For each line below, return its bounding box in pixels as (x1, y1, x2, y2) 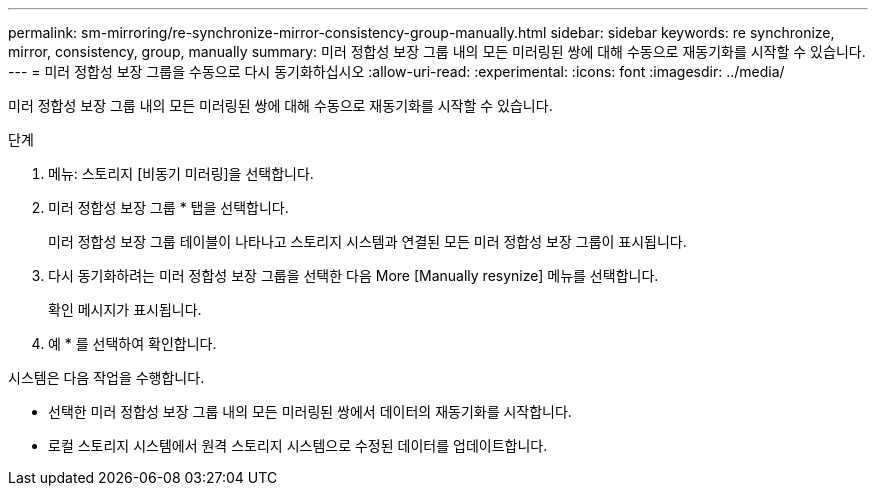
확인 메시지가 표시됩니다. (48, 301, 202, 318)
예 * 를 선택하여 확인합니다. (48, 335, 217, 352)
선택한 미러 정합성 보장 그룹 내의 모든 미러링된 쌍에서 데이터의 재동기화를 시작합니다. (48, 403, 572, 420)
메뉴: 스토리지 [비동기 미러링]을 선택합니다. (48, 165, 314, 182)
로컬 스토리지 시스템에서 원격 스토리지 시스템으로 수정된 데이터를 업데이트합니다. (48, 437, 548, 454)
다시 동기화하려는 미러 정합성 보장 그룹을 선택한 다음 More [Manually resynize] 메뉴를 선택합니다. (48, 267, 659, 284)
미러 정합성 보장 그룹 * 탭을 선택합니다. (48, 199, 289, 216)
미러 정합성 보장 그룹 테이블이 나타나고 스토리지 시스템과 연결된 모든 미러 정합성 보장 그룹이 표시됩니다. (48, 233, 687, 250)
